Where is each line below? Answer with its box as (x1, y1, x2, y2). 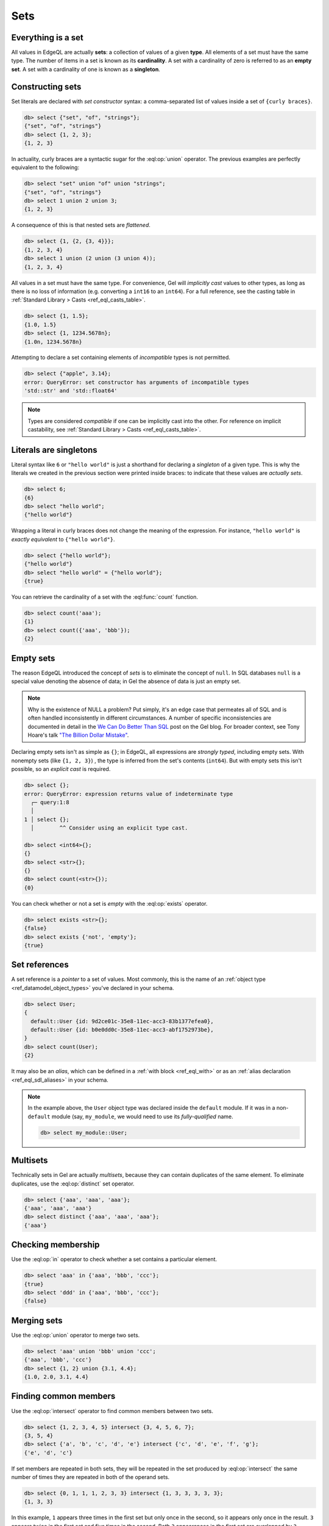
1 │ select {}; (24, 815, 69, 823)
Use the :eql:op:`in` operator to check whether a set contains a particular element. (11, 1256, 218, 1263)
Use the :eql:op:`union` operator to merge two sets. (11, 1331, 140, 1339)
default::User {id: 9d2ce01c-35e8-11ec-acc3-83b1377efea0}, (30, 1018, 214, 1025)
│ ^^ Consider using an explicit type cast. (30, 825, 188, 831)
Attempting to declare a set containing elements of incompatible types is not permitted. (11, 354, 231, 361)
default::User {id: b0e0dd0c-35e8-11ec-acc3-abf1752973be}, (30, 1026, 214, 1033)
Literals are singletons (11, 444, 97, 455)
